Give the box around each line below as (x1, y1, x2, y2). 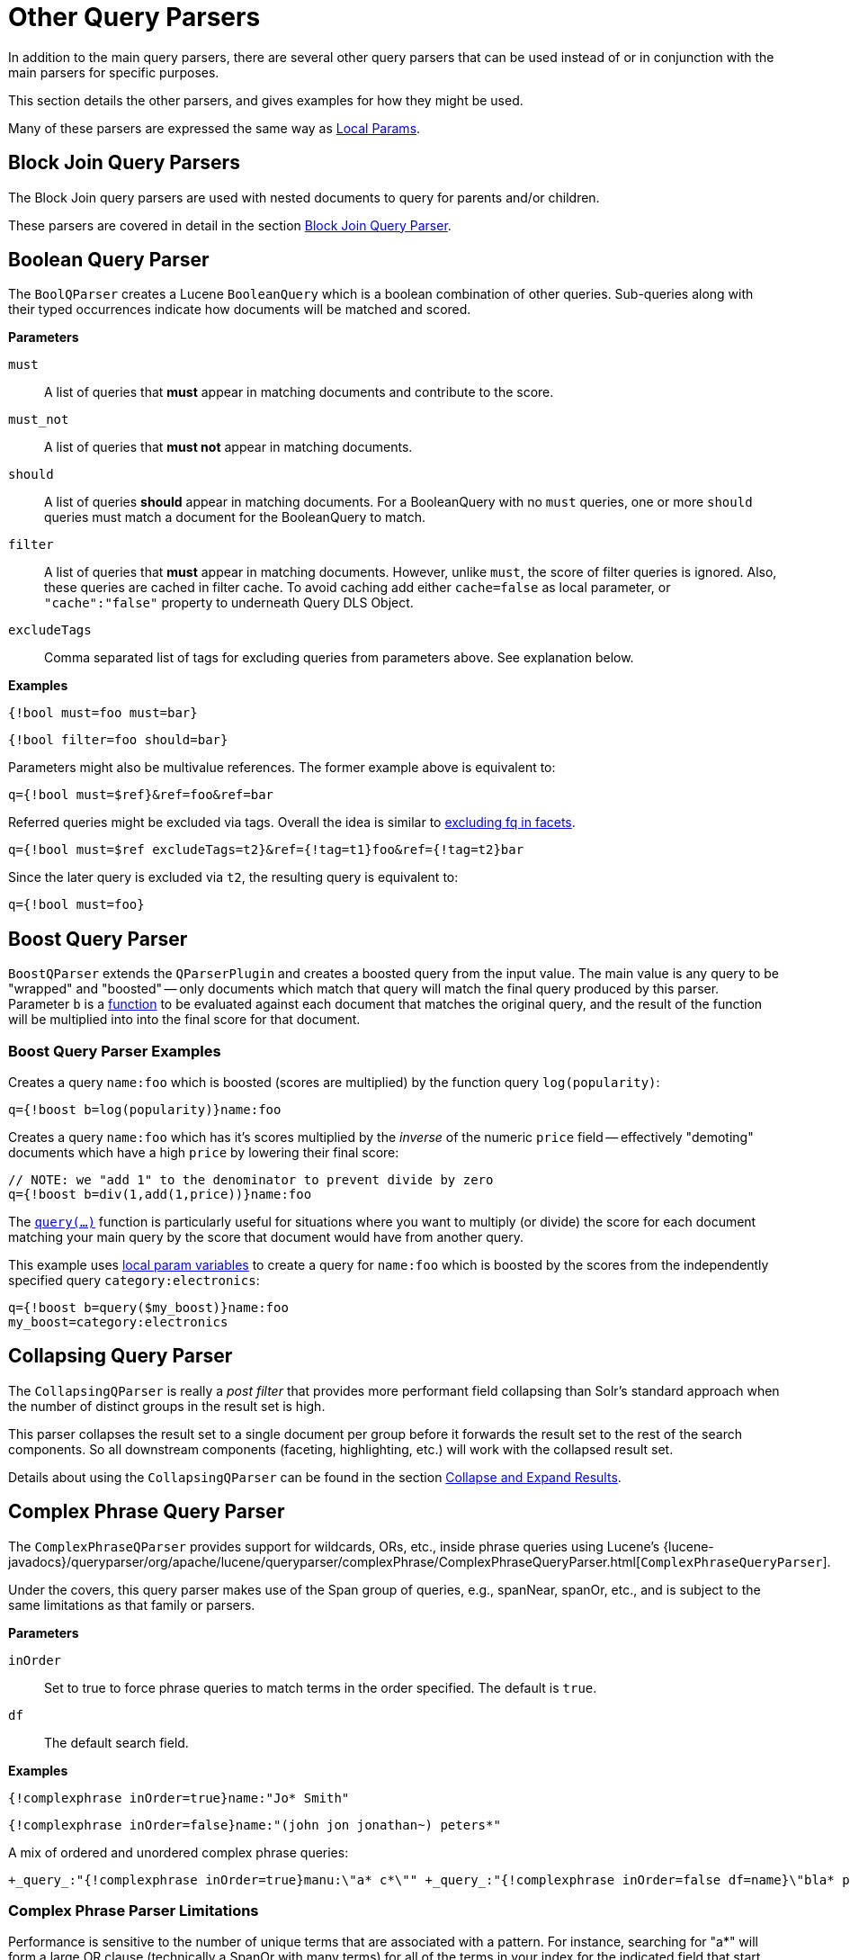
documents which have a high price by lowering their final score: (8, 1145, 399, 1161)
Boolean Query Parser (8, 248, 210, 272)
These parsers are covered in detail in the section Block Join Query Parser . (8, 217, 452, 233)
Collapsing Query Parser (8, 1344, 233, 1368)
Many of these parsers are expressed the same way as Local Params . (8, 120, 421, 136)
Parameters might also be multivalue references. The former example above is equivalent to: (8, 760, 556, 776)
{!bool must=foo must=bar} (8, 706, 198, 721)
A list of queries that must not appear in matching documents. (44, 439, 413, 455)
